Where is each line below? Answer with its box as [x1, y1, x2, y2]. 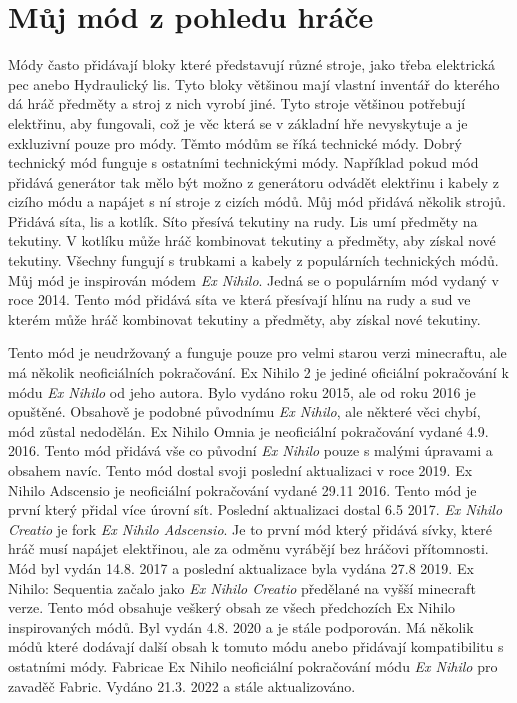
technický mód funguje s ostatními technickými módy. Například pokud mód [8, 152, 479, 173]
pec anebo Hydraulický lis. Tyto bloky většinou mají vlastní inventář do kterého [8, 73, 500, 94]
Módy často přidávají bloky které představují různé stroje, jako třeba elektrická [8, 54, 496, 75]
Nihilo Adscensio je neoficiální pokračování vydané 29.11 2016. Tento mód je [8, 479, 477, 500]
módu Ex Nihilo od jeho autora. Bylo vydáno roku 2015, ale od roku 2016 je [8, 381, 476, 402]
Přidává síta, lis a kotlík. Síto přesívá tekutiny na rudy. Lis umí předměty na [8, 210, 478, 231]
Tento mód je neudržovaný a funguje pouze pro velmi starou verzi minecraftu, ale [8, 342, 507, 363]
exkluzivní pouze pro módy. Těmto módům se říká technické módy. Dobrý [8, 132, 462, 153]
